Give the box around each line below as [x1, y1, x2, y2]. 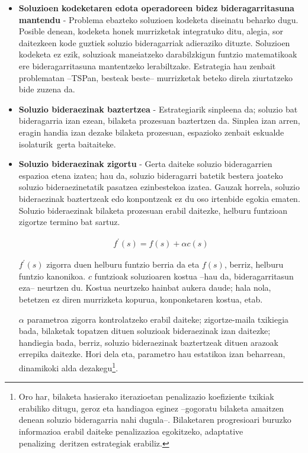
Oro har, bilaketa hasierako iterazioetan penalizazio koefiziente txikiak [18, 390, 274, 403]
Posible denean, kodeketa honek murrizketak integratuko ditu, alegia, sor [18, 25, 283, 37]
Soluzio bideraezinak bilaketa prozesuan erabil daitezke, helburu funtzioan [18, 204, 288, 216]
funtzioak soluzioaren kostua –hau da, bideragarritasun [94, 269, 294, 282]
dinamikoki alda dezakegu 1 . [18, 359, 118, 374]
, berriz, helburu [224, 258, 284, 271]
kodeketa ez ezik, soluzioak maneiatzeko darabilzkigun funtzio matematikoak [18, 48, 297, 60]
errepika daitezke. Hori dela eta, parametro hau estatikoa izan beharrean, [18, 348, 285, 360]
